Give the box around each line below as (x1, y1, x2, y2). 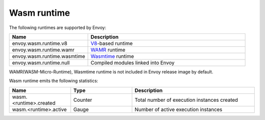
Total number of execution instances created (134, 96, 238, 103)
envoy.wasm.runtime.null (12, 59, 70, 66)
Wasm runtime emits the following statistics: (9, 78, 98, 84)
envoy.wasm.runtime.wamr (12, 46, 75, 53)
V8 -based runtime (90, 40, 133, 47)
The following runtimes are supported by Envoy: (9, 25, 106, 30)
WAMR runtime (90, 46, 126, 53)
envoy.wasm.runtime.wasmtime (12, 53, 85, 60)
